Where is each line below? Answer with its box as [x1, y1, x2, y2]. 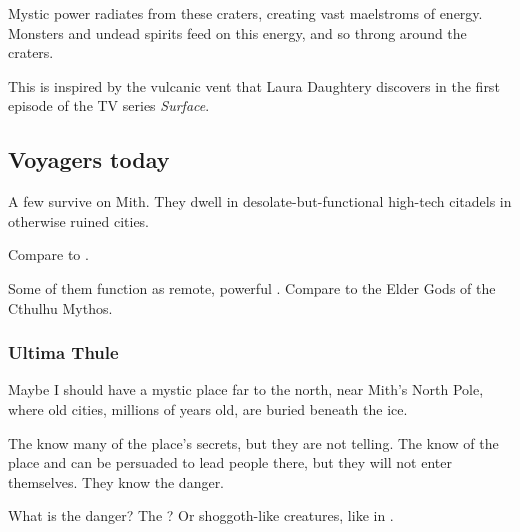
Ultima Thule [8, 340, 119, 365]
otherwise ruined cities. [8, 210, 150, 231]
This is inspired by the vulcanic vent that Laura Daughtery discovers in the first [8, 75, 500, 96]
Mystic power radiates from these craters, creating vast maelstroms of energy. [8, 3, 483, 23]
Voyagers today [8, 144, 170, 175]
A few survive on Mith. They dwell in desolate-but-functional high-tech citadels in [8, 191, 512, 212]
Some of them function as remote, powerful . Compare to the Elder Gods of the [8, 277, 496, 298]
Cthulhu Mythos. [8, 297, 113, 318]
